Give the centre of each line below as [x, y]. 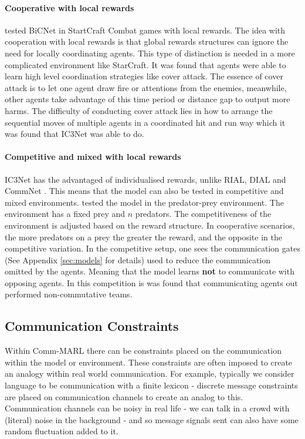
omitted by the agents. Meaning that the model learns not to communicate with [150, 271]
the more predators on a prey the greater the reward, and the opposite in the [143, 237]
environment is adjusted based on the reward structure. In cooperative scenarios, [150, 225]
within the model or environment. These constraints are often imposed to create [149, 362]
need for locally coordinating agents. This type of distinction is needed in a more [150, 53]
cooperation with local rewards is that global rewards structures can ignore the [147, 41]
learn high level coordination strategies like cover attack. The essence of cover [144, 76]
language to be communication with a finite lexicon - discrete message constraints [151, 385]
